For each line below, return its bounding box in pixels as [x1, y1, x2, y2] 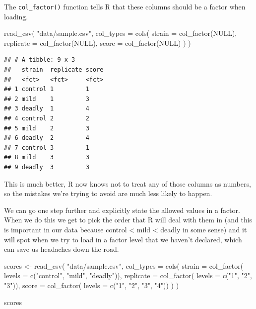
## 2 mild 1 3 [4, 95, 89, 103]
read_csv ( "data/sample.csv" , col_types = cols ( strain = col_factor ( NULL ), [4, 28, 237, 38]
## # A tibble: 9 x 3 [4, 56, 75, 64]
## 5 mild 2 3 [4, 124, 89, 132]
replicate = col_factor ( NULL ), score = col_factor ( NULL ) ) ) [4, 37, 191, 48]
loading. [4, 11, 28, 21]
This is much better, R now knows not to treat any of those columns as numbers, [4, 178, 251, 189]
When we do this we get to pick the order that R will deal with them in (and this [4, 214, 253, 225]
